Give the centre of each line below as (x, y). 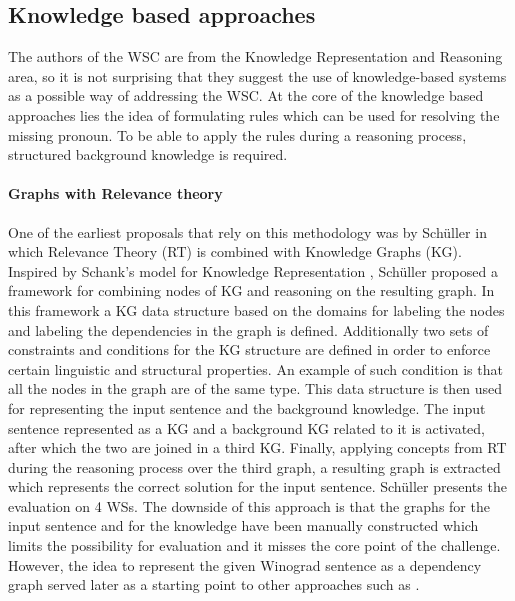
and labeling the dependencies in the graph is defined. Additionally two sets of (248, 329)
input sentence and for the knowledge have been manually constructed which (243, 525)
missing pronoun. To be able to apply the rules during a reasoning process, (237, 134)
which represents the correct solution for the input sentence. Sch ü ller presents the (257, 486)
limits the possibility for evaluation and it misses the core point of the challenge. (254, 545)
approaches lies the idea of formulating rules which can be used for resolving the (254, 114)
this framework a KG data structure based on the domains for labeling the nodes (256, 309)
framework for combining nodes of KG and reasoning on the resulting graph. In (251, 290)
